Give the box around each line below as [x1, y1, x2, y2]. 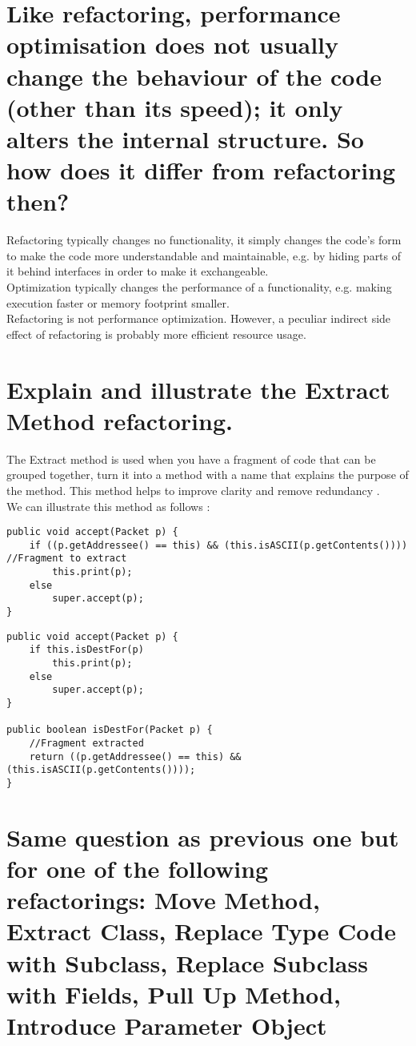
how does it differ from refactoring [6, 154, 396, 187]
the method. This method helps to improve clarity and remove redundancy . [6, 481, 380, 498]
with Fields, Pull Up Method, [6, 977, 341, 1010]
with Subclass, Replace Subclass [6, 946, 368, 979]
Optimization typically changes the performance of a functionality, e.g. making [6, 279, 392, 296]
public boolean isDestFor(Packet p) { [6, 724, 213, 736]
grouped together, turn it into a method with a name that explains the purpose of [6, 466, 409, 483]
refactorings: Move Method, [6, 883, 320, 916]
